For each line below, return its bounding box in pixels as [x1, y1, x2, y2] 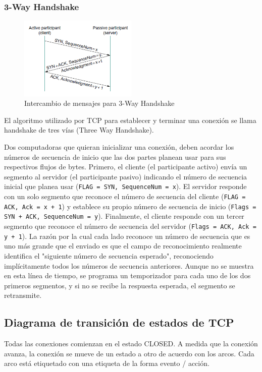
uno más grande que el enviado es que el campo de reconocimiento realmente [4, 240, 242, 251]
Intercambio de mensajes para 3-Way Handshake [24, 98, 175, 108]
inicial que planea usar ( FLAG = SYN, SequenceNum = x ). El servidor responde [4, 181, 247, 192]
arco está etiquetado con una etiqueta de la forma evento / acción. [4, 358, 209, 368]
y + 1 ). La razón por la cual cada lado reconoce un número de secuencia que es [4, 230, 250, 241]
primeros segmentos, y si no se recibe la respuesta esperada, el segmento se [4, 280, 235, 290]
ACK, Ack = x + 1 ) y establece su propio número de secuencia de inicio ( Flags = [4, 201, 256, 211]
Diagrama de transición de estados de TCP [4, 315, 234, 330]
